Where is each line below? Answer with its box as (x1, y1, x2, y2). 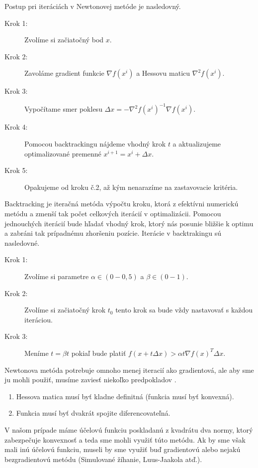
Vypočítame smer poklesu (24, 104, 102, 114)
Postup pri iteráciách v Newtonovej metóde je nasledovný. (4, 1, 181, 11)
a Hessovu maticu (136, 68, 190, 78)
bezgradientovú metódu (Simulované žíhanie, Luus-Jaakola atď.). (4, 454, 202, 464)
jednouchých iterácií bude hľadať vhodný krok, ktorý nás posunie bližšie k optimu (4, 218, 254, 228)
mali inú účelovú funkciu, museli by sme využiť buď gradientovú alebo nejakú (4, 444, 241, 455)
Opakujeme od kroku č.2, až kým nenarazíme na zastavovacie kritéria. (24, 181, 238, 192)
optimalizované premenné (24, 148, 101, 158)
